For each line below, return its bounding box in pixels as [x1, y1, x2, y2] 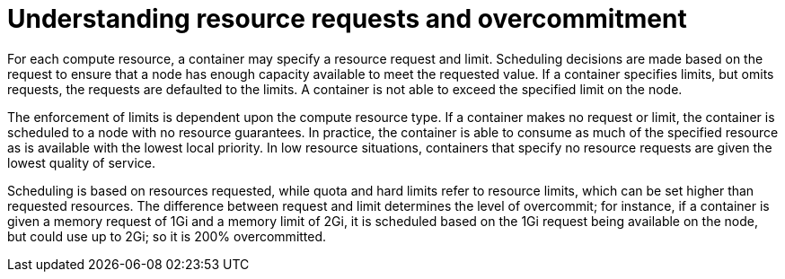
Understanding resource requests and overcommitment [7, 4, 687, 34]
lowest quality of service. [7, 154, 155, 170]
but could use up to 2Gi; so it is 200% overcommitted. [7, 228, 327, 244]
